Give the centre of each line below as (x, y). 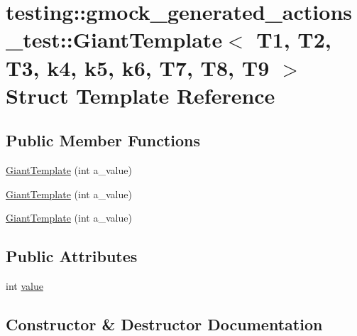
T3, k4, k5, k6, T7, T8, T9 (138, 67)
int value (24, 286)
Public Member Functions (103, 140)
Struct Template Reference (141, 95)
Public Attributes (72, 256)
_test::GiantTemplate (114, 39)
